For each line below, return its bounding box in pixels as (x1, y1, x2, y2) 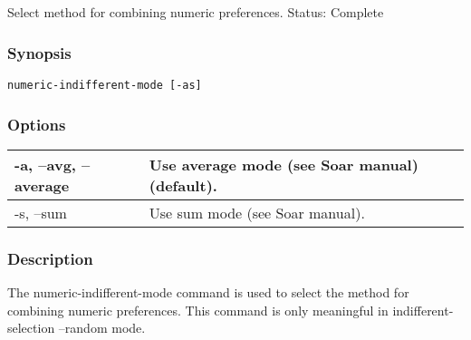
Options (7, 112, 66, 135)
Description (7, 248, 93, 269)
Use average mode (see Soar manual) (149, 154, 418, 176)
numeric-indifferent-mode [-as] (7, 79, 202, 92)
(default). (149, 175, 217, 197)
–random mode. (58, 318, 146, 337)
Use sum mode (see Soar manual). (149, 202, 365, 224)
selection (7, 318, 55, 337)
